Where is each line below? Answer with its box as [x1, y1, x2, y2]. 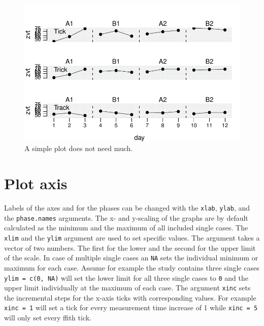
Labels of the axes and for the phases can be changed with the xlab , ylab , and [4, 202, 250, 213]
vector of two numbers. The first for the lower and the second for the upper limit [4, 242, 256, 253]
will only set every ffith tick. [4, 312, 91, 323]
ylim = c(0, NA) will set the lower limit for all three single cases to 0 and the [4, 272, 248, 283]
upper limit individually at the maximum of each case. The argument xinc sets [4, 282, 251, 293]
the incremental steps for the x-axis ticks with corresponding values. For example [4, 292, 256, 303]
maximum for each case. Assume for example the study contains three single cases [4, 262, 259, 273]
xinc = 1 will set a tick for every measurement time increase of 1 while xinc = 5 [4, 302, 258, 313]
